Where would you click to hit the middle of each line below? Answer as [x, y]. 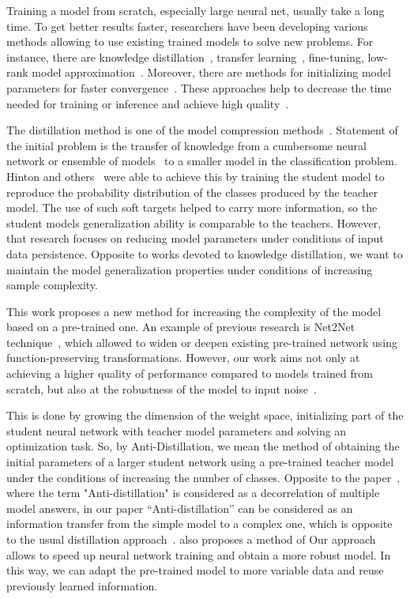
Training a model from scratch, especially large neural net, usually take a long [196, 10]
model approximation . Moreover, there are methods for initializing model [211, 72]
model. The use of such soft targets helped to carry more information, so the [192, 207]
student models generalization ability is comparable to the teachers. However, [194, 222]
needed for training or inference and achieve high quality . [148, 103]
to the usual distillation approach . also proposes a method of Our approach [191, 539]
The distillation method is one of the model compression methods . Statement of [202, 130]
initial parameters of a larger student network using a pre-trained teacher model [200, 462]
